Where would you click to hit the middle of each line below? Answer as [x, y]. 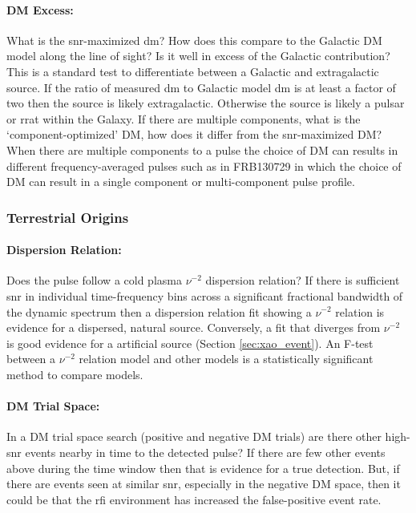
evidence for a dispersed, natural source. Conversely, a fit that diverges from [194, 327]
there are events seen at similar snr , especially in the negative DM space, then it [204, 484]
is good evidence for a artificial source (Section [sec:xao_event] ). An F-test [190, 343]
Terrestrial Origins [68, 217]
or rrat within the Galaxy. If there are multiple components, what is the [184, 118]
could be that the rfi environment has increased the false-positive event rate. [194, 499]
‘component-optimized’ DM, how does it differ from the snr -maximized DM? [194, 134]
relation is [360, 311]
